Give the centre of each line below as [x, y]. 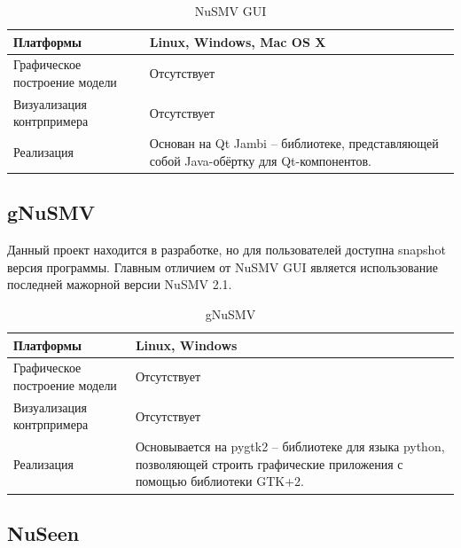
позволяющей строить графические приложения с [269, 463]
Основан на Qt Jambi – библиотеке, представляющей [294, 143]
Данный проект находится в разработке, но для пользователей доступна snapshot [227, 250]
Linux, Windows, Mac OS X [238, 41]
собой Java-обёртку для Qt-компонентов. [260, 160]
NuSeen [43, 532]
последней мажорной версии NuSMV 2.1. [120, 284]
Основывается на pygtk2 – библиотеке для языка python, [290, 446]
